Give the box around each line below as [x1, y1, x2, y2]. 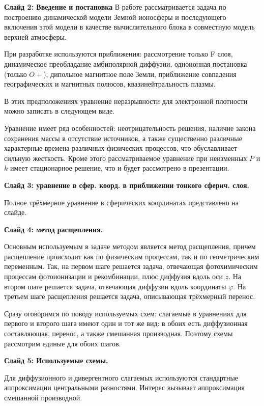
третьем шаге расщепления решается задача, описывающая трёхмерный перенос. [4, 291, 255, 302]
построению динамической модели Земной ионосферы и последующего [4, 11, 226, 22]
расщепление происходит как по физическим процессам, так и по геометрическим [4, 251, 259, 261]
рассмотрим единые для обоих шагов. [4, 338, 121, 348]
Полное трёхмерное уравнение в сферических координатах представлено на [4, 197, 239, 207]
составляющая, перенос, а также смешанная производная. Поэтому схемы [4, 328, 233, 339]
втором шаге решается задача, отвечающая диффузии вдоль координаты [4, 281, 226, 291]
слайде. [4, 207, 27, 218]
